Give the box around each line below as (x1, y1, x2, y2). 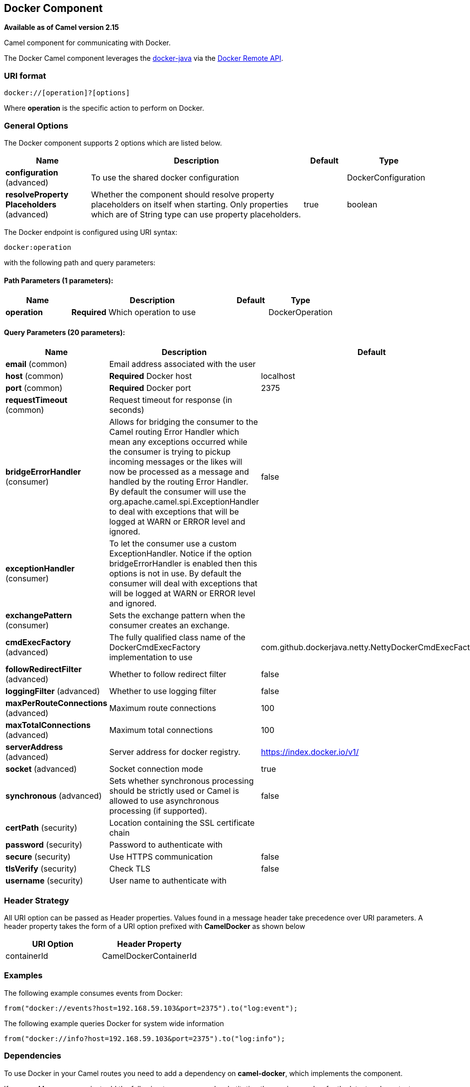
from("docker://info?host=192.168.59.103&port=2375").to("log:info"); (4, 1034, 285, 1043)
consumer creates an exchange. (109, 620, 230, 631)
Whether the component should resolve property (91, 189, 274, 199)
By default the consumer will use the (109, 487, 246, 497)
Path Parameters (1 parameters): (4, 276, 114, 285)
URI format (4, 70, 46, 81)
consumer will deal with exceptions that (109, 578, 258, 589)
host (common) (5, 371, 64, 381)
